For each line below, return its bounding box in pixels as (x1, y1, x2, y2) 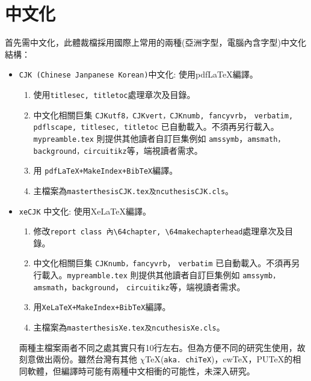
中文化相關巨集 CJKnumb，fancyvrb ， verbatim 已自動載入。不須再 (33, 257, 292, 269)
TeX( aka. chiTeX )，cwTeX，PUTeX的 (145, 353, 293, 365)
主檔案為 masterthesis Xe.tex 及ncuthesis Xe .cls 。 (33, 321, 225, 334)
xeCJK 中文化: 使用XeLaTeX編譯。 (19, 204, 151, 217)
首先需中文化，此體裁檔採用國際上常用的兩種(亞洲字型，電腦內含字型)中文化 (5, 36, 306, 49)
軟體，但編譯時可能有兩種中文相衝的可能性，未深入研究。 (27, 365, 255, 377)
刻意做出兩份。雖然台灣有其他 (19, 353, 137, 365)
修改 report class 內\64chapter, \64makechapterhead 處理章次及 (33, 225, 285, 237)
